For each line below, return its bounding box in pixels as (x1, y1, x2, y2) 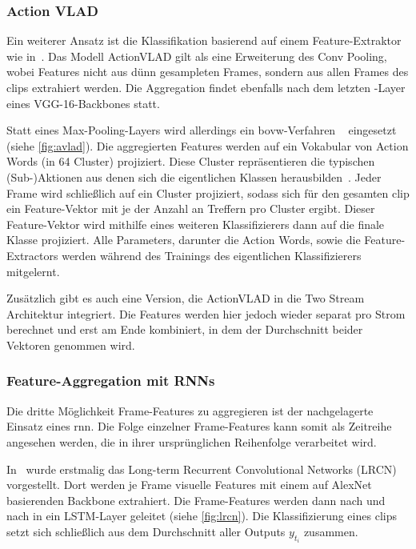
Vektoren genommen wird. (6, 336, 135, 353)
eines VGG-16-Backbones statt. (6, 94, 160, 111)
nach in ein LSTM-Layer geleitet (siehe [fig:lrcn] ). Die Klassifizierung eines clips (6, 507, 397, 524)
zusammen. (303, 523, 358, 539)
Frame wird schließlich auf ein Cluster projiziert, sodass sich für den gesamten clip (6, 184, 410, 201)
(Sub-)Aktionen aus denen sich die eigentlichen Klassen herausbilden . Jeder (6, 168, 382, 185)
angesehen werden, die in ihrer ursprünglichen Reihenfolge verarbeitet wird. (6, 433, 377, 450)
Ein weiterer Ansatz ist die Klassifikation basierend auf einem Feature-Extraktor (6, 32, 402, 49)
